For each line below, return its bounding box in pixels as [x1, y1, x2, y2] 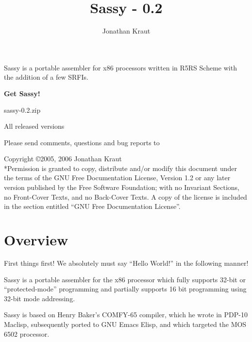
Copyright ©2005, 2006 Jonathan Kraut [4, 154, 122, 164]
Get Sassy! [4, 88, 40, 98]
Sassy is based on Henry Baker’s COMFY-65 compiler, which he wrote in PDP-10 [4, 309, 248, 320]
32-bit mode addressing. [4, 293, 75, 303]
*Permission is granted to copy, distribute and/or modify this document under [4, 163, 237, 173]
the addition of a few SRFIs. [4, 72, 88, 82]
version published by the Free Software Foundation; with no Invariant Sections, [4, 182, 239, 192]
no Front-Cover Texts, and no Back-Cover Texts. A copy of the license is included [4, 191, 247, 202]
